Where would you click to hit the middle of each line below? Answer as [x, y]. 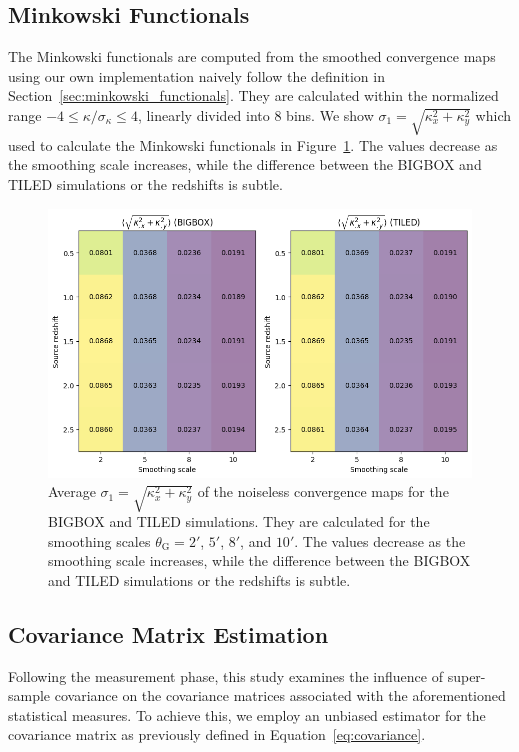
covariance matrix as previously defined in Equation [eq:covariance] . [217, 734]
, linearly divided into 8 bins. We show [255, 114]
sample [29, 695]
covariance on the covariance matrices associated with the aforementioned [280, 695]
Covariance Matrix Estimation [168, 633]
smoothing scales [99, 540]
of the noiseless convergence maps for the [323, 491]
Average [72, 491]
